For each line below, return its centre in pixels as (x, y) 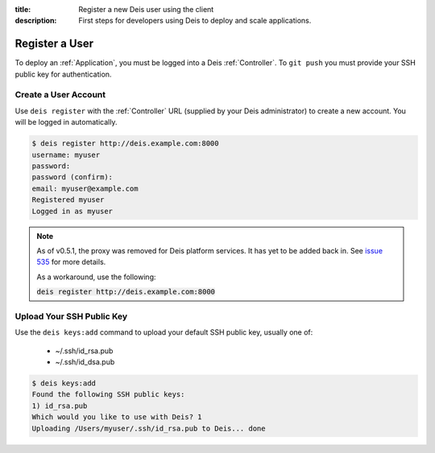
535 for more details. (71, 262)
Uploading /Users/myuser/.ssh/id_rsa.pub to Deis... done (149, 428)
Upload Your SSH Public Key (71, 316)
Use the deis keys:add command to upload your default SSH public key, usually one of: (164, 332)
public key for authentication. (63, 74)
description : (36, 21)
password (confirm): (72, 177)
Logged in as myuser (72, 211)
